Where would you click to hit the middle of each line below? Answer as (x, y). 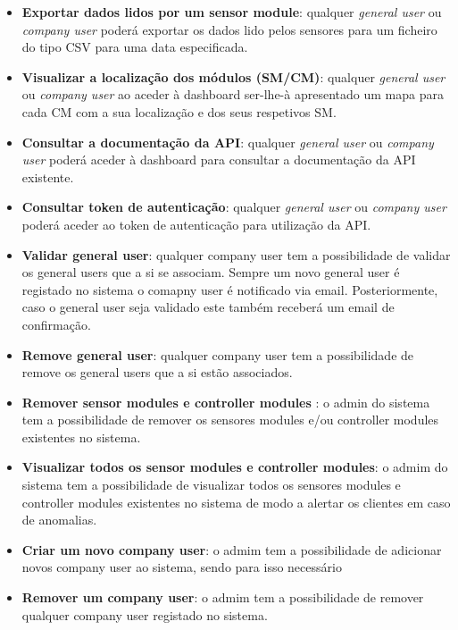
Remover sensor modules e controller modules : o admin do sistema (226, 402)
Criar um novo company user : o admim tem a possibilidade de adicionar (232, 549)
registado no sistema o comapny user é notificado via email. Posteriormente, (230, 289)
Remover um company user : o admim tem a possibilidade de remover (223, 597)
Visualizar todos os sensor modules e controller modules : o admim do (235, 467)
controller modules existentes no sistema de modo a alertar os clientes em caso (236, 502)
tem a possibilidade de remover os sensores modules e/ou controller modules (230, 420)
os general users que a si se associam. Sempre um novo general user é (211, 272)
